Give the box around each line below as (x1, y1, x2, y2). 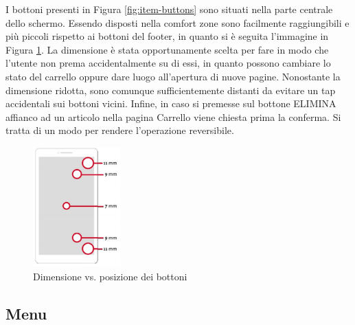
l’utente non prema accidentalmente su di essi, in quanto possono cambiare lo (5, 56, 331, 70)
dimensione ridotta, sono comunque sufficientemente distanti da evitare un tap (5, 82, 336, 97)
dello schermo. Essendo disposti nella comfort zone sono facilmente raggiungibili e (5, 15, 350, 30)
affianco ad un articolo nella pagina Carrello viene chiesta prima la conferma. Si (5, 109, 341, 124)
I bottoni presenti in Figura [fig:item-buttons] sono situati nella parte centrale (5, 2, 333, 16)
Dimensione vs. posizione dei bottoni (33, 269, 187, 283)
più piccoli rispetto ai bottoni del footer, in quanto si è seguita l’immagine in (5, 29, 329, 43)
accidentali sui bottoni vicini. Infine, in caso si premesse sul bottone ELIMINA (5, 96, 336, 111)
